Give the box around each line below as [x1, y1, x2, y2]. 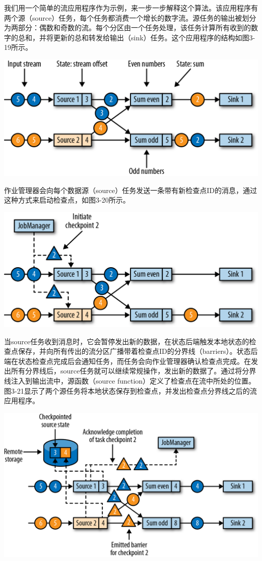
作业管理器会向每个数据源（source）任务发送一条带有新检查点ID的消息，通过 [4, 184, 257, 195]
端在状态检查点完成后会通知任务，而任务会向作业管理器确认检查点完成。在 [4, 355, 251, 366]
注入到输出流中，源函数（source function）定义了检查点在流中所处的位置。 [11, 375, 256, 386]
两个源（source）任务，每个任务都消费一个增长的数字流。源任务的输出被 [4, 12, 242, 23]
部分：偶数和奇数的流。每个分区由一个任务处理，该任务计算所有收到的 [18, 22, 251, 33]
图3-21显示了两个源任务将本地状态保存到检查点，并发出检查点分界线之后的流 [4, 385, 257, 396]
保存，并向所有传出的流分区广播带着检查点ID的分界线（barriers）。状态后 [18, 346, 258, 356]
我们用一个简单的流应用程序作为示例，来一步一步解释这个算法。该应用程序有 [4, 3, 258, 13]
